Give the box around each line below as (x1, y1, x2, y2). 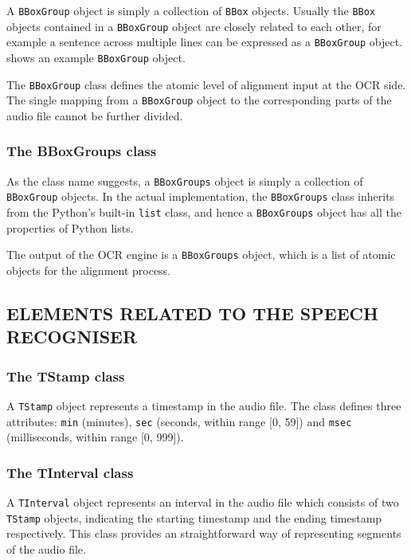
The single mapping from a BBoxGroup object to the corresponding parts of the (6, 92, 392, 108)
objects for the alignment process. (6, 261, 171, 278)
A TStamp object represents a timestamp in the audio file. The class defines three (6, 397, 401, 413)
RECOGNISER (6, 324, 138, 349)
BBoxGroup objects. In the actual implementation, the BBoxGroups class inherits (6, 188, 395, 205)
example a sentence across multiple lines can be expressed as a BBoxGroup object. (6, 33, 403, 50)
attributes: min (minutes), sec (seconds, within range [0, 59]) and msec (6, 413, 352, 429)
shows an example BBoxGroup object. (6, 49, 186, 65)
